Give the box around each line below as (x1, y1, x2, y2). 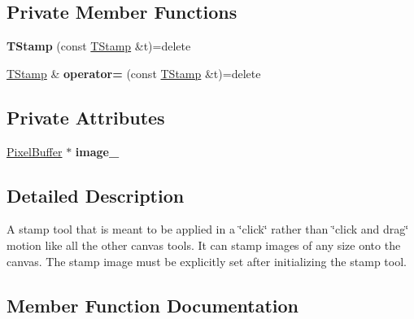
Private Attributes (7, 104, 165, 129)
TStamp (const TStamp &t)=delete (7, 37, 191, 55)
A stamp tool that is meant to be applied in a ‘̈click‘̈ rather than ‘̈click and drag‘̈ (7, 221, 409, 238)
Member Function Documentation (7, 292, 299, 317)
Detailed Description (7, 182, 185, 208)
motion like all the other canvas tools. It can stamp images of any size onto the (7, 236, 401, 253)
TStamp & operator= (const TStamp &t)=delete (7, 64, 261, 81)
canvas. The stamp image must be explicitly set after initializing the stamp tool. (7, 252, 407, 269)
